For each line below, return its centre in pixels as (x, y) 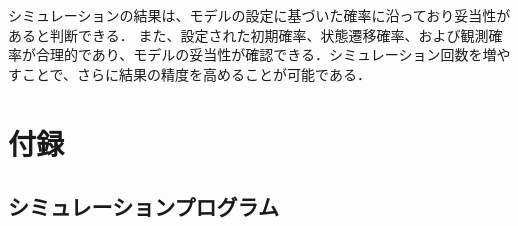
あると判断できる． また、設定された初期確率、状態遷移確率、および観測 (248, 34)
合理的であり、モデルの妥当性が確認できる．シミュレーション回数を (259, 54)
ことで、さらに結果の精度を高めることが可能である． (196, 73)
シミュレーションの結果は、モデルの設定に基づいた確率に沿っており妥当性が (259, 15)
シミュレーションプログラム (143, 206)
